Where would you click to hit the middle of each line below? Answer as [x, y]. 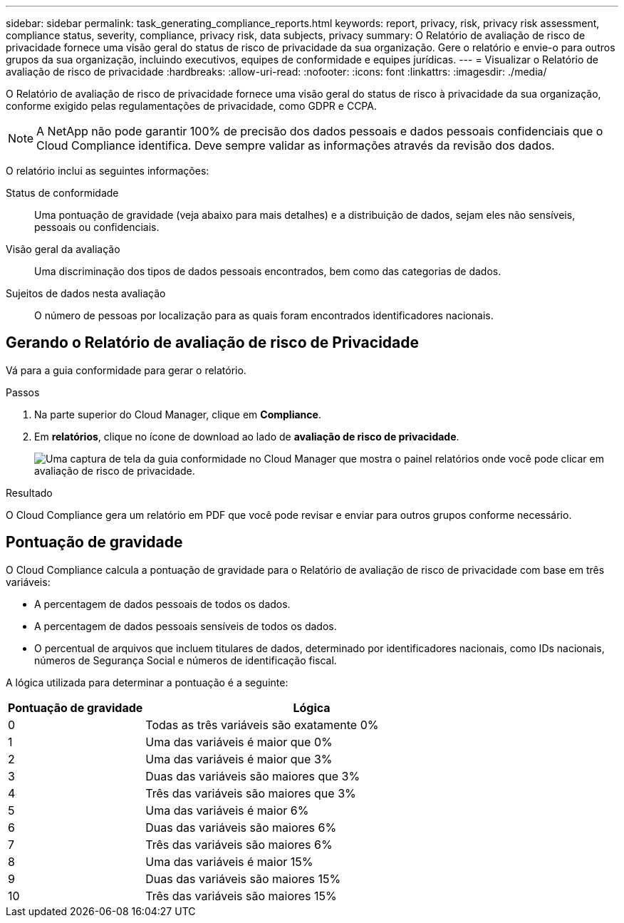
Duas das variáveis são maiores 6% [241, 827]
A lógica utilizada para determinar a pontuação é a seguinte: [147, 682]
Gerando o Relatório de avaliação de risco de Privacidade [213, 343]
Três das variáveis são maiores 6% [239, 844]
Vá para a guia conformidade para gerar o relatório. [126, 370]
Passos [23, 392]
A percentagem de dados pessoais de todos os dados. [162, 604]
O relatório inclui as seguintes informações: [108, 171]
